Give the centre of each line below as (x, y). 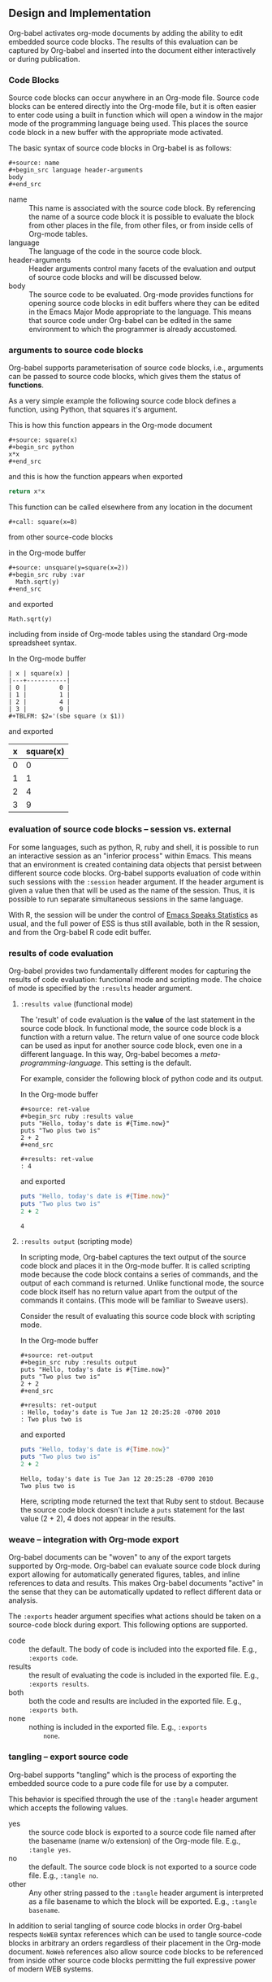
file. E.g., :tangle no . (64, 1875)
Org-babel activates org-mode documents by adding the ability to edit (126, 33)
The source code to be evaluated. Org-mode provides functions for (141, 295)
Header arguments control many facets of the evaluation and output (142, 268)
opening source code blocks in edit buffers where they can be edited (144, 303)
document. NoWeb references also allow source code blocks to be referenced (136, 1951)
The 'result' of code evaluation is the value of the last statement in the (138, 1019)
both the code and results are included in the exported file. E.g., (135, 1701)
